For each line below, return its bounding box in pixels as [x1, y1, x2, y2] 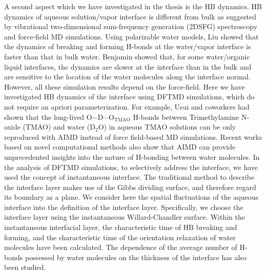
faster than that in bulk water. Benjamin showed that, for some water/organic [4, 51, 250, 61]
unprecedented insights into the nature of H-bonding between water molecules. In [4, 151, 260, 162]
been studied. [4, 262, 46, 272]
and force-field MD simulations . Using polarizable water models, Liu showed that [4, 31, 259, 41]
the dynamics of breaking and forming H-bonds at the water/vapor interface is [4, 41, 251, 52]
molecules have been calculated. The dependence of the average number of [4, 242, 237, 252]
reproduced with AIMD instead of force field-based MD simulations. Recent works [4, 131, 262, 142]
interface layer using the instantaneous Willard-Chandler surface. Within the [4, 212, 245, 222]
